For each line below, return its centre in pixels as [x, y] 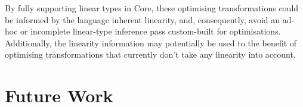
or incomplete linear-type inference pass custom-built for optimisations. [151, 31]
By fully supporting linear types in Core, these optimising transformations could [152, 8]
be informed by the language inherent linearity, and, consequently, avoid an [143, 19]
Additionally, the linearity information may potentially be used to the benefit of [151, 43]
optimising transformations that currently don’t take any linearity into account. [150, 54]
